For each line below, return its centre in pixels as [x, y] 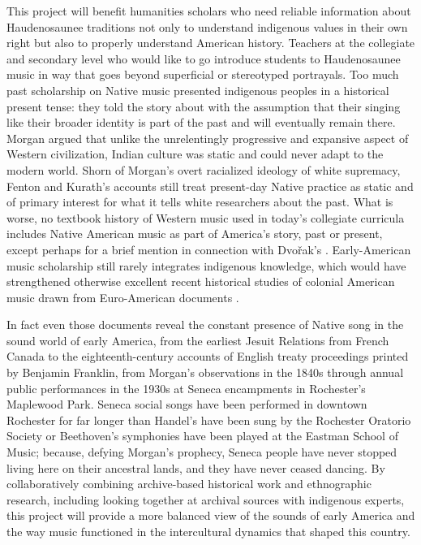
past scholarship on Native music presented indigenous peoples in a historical [198, 90]
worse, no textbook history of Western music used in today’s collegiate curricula [206, 217]
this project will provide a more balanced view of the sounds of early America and [211, 515]
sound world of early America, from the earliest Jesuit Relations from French [198, 340]
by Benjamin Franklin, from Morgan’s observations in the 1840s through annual [205, 372]
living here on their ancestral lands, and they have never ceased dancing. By [196, 467]
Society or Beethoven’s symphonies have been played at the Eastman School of [202, 436]
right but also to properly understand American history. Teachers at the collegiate [211, 43]
